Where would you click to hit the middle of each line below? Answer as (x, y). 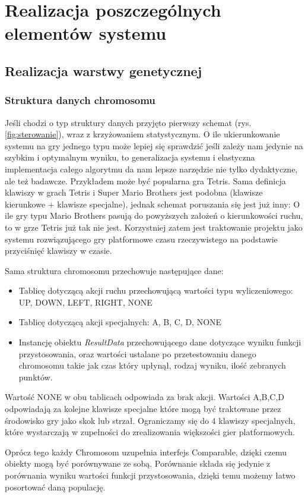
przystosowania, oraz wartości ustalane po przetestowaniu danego (137, 353)
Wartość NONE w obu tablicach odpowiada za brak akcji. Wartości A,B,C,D (145, 397)
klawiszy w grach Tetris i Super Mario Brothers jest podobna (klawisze (134, 192)
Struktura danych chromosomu (80, 100)
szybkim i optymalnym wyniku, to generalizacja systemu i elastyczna (130, 157)
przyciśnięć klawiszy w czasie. (58, 251)
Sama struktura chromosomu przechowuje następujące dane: (114, 270)
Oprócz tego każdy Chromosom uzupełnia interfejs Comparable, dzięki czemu (146, 452)
